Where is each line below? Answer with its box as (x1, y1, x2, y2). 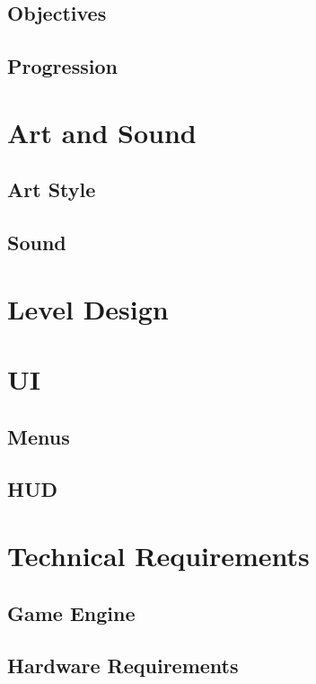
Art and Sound (7, 113, 197, 150)
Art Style (7, 175, 96, 203)
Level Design (7, 290, 169, 327)
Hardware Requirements (7, 652, 239, 679)
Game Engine (7, 598, 136, 626)
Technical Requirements (7, 537, 310, 573)
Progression (7, 52, 118, 80)
